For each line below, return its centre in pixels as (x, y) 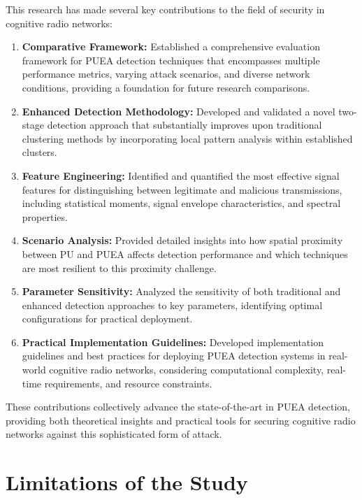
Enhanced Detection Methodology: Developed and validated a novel (179, 111)
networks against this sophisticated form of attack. (114, 434)
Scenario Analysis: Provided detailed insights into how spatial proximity (182, 240)
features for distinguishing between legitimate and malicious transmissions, (182, 189)
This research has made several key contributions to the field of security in (165, 9)
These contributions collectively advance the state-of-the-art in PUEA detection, (178, 407)
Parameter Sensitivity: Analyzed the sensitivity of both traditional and (181, 291)
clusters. (39, 152)
